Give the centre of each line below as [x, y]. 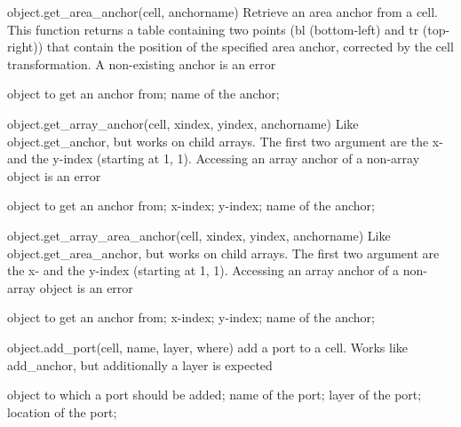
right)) [25, 47]
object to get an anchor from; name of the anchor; [143, 94]
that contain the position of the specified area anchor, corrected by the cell [250, 47]
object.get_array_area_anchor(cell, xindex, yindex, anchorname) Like [199, 235]
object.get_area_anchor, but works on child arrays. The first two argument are [223, 253]
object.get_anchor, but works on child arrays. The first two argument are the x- [225, 141]
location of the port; [62, 411]
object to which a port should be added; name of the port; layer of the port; [215, 395]
